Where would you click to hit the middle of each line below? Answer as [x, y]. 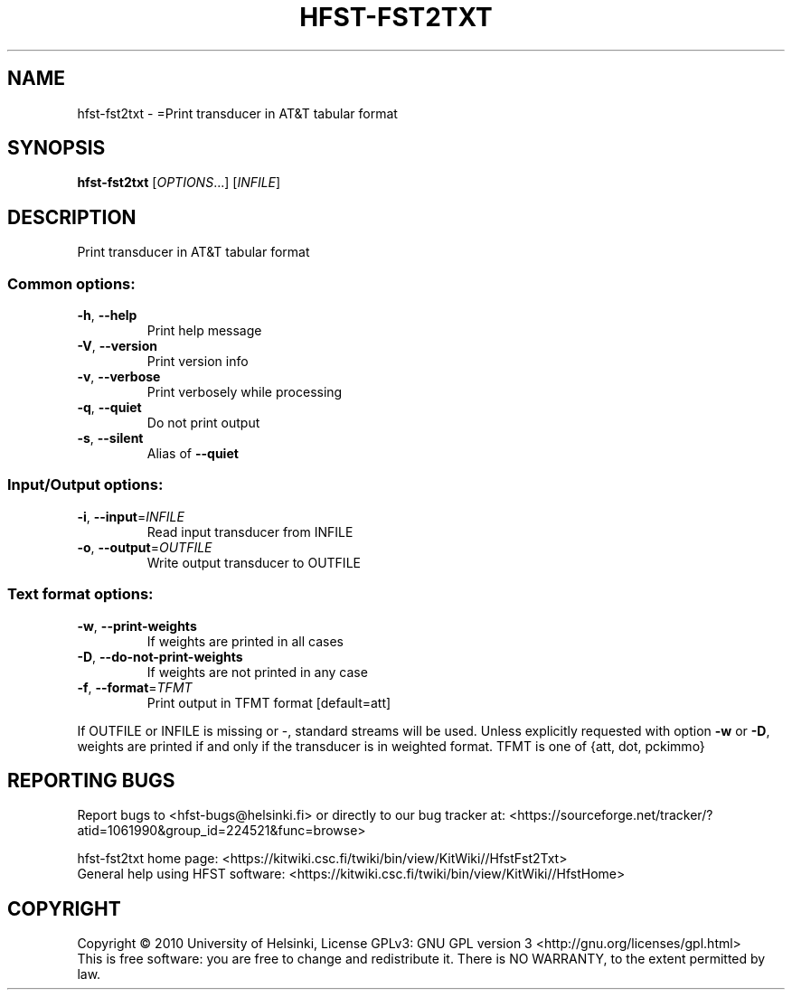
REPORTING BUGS [91, 780]
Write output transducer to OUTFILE [254, 562]
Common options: [71, 283]
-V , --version [117, 346]
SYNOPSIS [57, 148]
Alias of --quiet [193, 454]
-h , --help [107, 315]
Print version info [198, 362]
